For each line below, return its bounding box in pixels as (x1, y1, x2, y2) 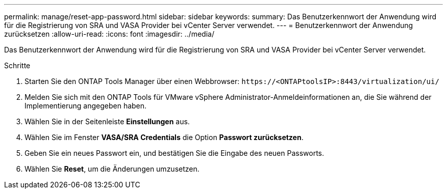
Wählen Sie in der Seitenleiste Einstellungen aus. (24, 117, 190, 126)
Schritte (4, 61, 31, 70)
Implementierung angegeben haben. (24, 101, 147, 110)
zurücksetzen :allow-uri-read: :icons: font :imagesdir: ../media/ (4, 30, 214, 38)
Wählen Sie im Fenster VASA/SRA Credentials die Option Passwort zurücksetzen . (24, 133, 304, 142)
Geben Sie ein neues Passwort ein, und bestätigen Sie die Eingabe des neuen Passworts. (24, 149, 325, 157)
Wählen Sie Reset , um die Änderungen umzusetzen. (24, 164, 200, 173)
